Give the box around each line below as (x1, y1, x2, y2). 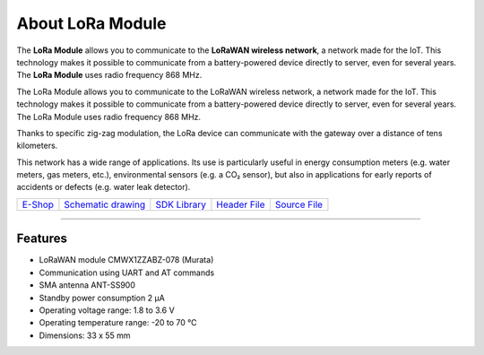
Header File (216, 198, 265, 211)
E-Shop (22, 198, 54, 211)
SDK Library (155, 198, 206, 211)
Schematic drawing (64, 198, 146, 211)
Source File (274, 198, 323, 211)
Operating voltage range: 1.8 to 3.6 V (39, 305, 175, 316)
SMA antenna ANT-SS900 (39, 280, 136, 290)
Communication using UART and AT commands (39, 267, 215, 278)
